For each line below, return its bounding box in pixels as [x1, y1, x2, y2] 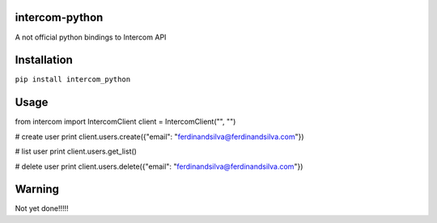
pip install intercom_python [15, 75, 131, 84]
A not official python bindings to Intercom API [15, 32, 167, 42]
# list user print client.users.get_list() [15, 146, 138, 157]
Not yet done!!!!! [15, 204, 69, 213]
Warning [15, 183, 60, 196]
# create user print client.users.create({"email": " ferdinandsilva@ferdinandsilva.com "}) [15, 132, 304, 141]
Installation [15, 53, 73, 67]
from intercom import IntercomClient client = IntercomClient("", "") [15, 117, 236, 127]
